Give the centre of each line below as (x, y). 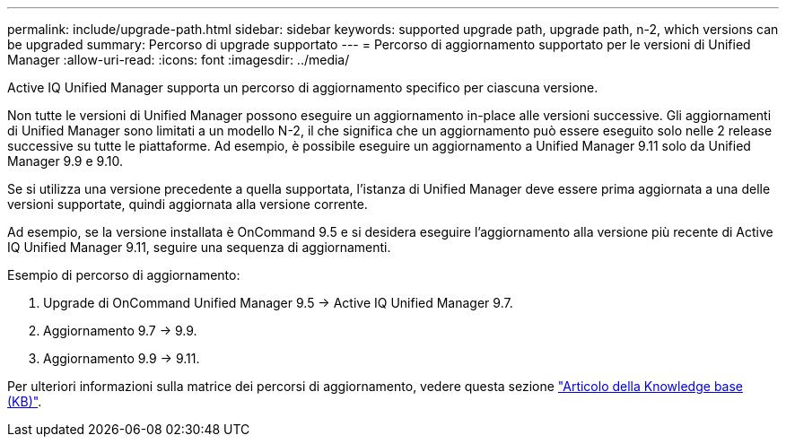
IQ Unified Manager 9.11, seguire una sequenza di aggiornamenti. (199, 247)
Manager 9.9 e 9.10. (65, 161)
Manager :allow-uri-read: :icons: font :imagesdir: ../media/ (179, 60)
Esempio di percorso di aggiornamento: (124, 275)
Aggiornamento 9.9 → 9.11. (122, 358)
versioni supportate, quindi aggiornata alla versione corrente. (188, 204)
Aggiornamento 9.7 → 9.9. (120, 331)
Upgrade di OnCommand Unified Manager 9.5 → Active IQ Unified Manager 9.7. (278, 303)
